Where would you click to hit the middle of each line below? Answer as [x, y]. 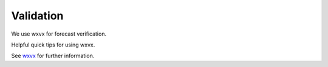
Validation [37, 16]
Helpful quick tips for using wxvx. [53, 45]
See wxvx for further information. [53, 56]
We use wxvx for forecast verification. [59, 34]
